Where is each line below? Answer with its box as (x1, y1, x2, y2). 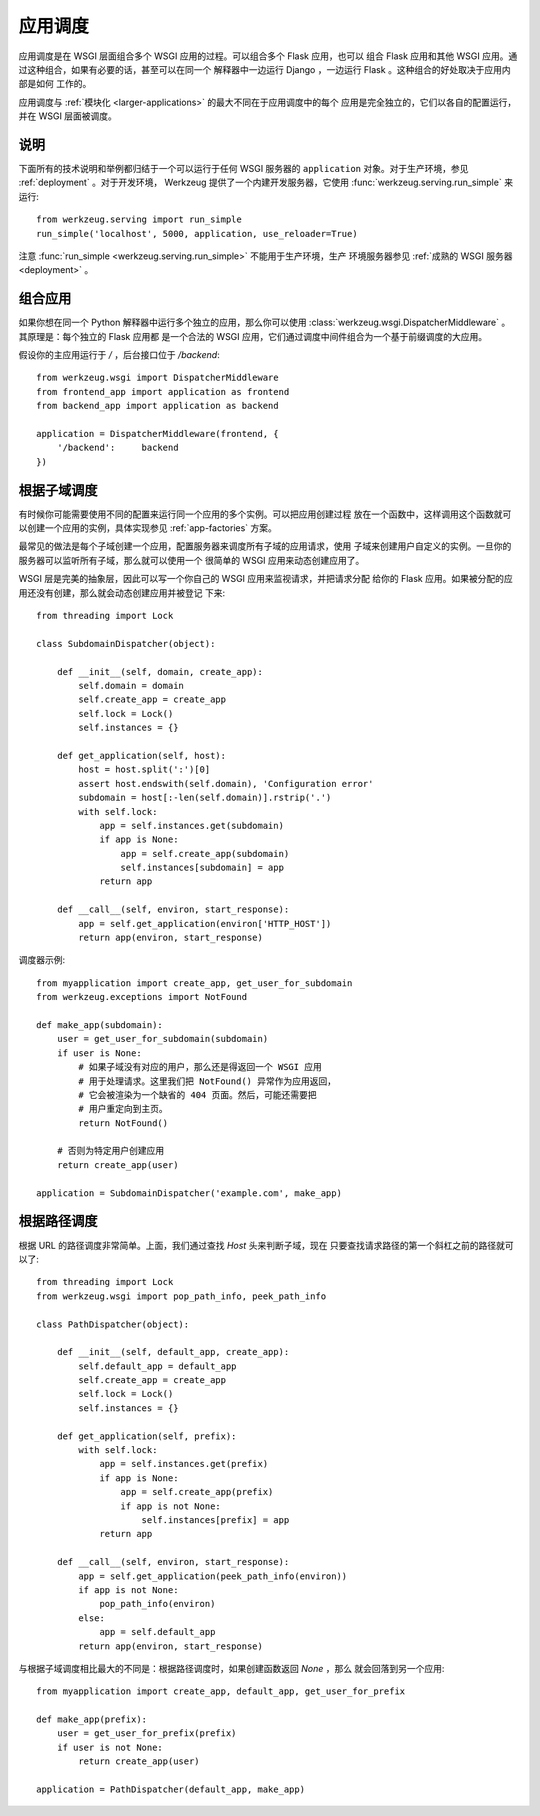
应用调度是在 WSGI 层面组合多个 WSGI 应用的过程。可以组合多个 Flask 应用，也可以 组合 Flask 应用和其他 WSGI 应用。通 (18, 50, 518, 62)
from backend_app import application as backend (36, 400, 279, 412)
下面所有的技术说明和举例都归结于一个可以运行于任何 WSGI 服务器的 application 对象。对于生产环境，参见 (18, 163, 469, 175)
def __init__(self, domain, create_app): (56, 666, 264, 677)
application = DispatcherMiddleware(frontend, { (36, 428, 279, 439)
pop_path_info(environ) (99, 1598, 216, 1610)
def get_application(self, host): (56, 750, 227, 761)
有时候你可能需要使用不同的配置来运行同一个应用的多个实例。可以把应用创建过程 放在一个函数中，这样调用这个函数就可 (18, 508, 512, 520)
